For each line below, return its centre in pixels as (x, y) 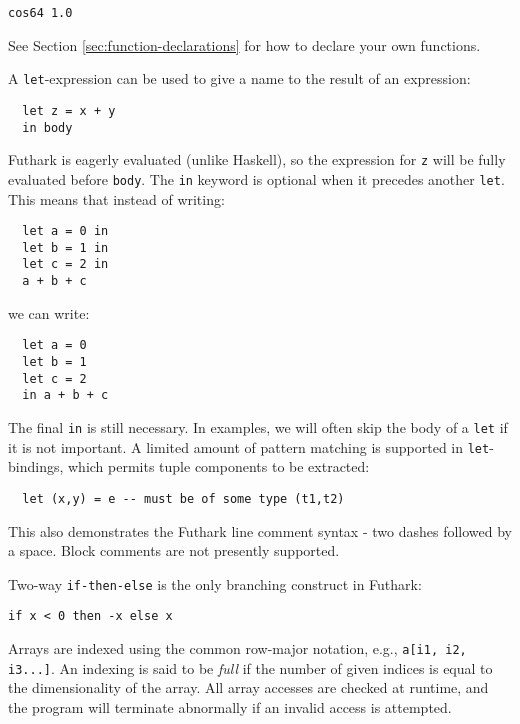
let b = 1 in (65, 247)
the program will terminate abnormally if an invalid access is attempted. (230, 706)
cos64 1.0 (40, 13)
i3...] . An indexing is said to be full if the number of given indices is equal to (250, 667)
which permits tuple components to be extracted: (218, 466)
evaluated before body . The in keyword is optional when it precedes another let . (256, 178)
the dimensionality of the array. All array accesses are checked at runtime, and (248, 687)
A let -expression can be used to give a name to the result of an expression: (239, 78)
